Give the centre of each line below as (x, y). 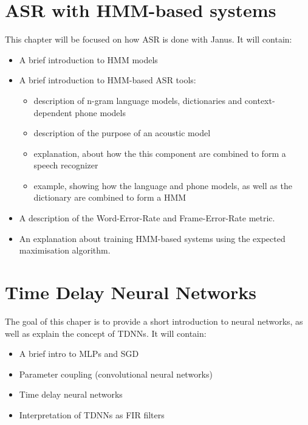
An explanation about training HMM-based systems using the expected (152, 238)
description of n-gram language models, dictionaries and (138, 100)
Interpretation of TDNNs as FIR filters (92, 414)
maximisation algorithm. (65, 250)
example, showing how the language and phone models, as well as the (163, 185)
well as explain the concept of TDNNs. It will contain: (106, 333)
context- (260, 100)
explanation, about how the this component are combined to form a (160, 153)
